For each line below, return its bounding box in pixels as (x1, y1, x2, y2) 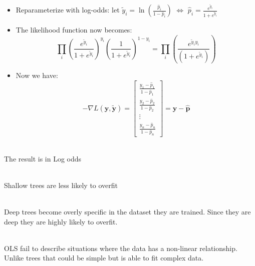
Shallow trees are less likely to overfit (4, 179, 118, 190)
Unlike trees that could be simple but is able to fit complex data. (4, 252, 204, 263)
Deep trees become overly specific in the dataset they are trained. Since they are (4, 206, 251, 217)
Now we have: (16, 70, 58, 80)
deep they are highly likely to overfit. (4, 216, 118, 226)
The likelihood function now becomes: (16, 24, 132, 34)
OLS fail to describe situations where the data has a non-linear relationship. (4, 242, 237, 253)
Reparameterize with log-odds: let (16, 4, 120, 15)
